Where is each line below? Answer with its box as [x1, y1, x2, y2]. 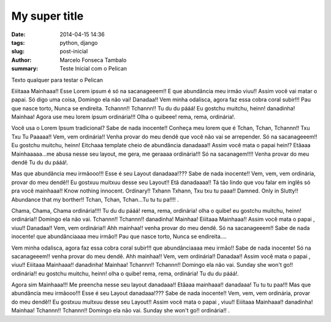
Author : [11, 56, 32, 64]
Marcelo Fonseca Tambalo [59, 56, 127, 64]
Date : [11, 31, 26, 38]
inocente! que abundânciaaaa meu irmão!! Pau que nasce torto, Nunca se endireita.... [11, 233, 227, 240]
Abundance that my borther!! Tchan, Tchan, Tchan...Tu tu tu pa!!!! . [11, 196, 179, 203]
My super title [11, 9, 84, 23]
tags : [11, 39, 25, 46]
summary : [11, 65, 39, 72]
